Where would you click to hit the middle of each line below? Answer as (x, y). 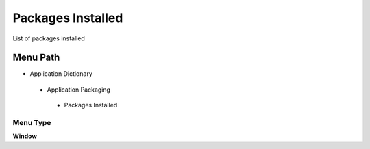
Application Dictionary (61, 74)
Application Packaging (79, 90)
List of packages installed (49, 38)
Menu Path (36, 58)
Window (25, 136)
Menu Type (32, 123)
